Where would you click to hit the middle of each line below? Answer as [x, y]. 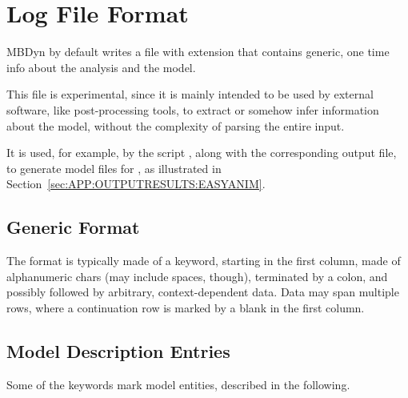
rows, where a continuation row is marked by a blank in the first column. [186, 307]
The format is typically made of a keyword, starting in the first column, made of [204, 261]
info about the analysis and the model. [101, 67]
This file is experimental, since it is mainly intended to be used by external [190, 94]
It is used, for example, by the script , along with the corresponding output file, [202, 153]
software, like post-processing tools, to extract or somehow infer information [193, 109]
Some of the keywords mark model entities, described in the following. [178, 384]
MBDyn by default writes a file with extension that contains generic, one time [198, 52]
